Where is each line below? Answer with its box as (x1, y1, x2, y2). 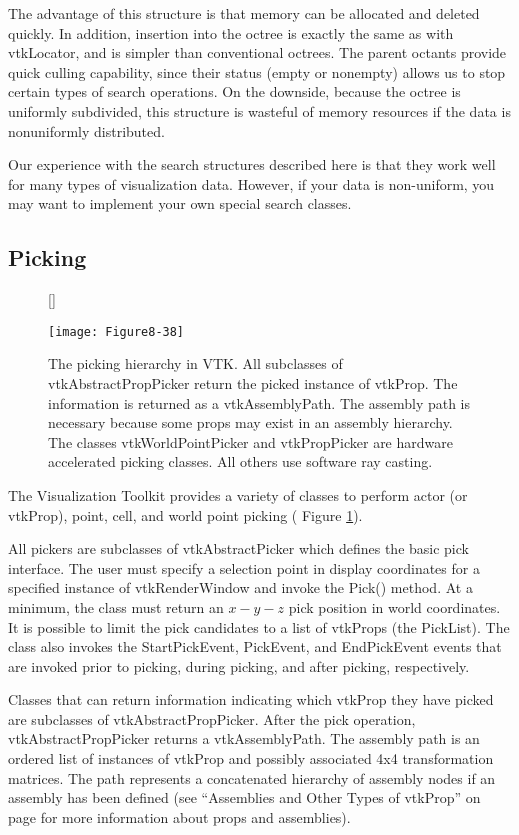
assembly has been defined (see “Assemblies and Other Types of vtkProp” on (8, 787, 481, 808)
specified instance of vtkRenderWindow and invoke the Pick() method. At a (8, 577, 473, 598)
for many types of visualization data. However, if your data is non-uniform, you (8, 173, 495, 194)
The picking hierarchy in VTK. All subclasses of (48, 353, 343, 374)
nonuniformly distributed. (8, 120, 165, 141)
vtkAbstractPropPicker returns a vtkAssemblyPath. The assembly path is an (8, 728, 480, 749)
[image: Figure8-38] (48, 324, 185, 339)
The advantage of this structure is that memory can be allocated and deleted (8, 3, 480, 23)
